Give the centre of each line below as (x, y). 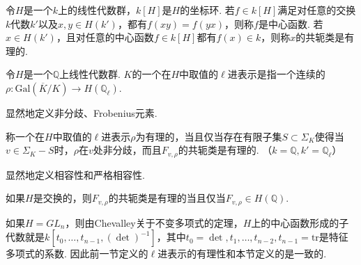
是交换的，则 (62, 198)
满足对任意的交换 (317, 10)
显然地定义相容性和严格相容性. (75, 174)
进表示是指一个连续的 (276, 74)
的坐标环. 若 (207, 10)
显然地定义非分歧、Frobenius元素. (82, 112)
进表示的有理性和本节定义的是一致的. (242, 254)
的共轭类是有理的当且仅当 (167, 198)
